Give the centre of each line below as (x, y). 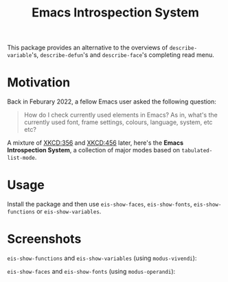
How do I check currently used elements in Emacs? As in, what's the (121, 115)
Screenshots (44, 239)
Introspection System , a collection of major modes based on (94, 150)
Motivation (39, 83)
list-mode (21, 158)
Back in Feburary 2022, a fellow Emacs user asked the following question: (112, 102)
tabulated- (197, 151)
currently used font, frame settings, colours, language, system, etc (118, 122)
